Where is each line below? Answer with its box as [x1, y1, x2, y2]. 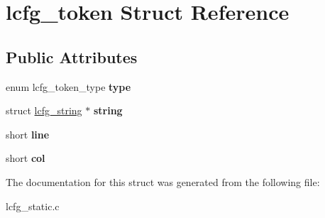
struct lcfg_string [6, 103, 82, 118]
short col [6, 151, 45, 165]
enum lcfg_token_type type [6, 79, 131, 94]
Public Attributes [6, 45, 138, 67]
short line [6, 126, 50, 141]
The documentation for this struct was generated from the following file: [6, 174, 320, 189]
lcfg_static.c [6, 198, 60, 213]
